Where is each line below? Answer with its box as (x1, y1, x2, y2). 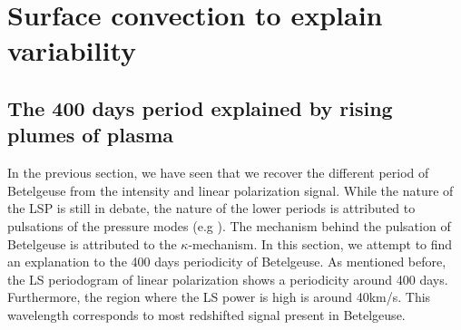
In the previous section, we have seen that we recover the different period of (7, 163, 429, 182)
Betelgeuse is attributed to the (7, 234, 177, 253)
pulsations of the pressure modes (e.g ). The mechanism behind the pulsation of (7, 216, 451, 235)
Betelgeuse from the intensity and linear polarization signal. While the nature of (7, 180, 454, 199)
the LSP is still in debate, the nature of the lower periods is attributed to (7, 199, 416, 218)
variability (7, 32, 137, 69)
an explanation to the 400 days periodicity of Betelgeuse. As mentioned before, (7, 252, 446, 271)
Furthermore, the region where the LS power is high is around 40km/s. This (7, 287, 431, 306)
